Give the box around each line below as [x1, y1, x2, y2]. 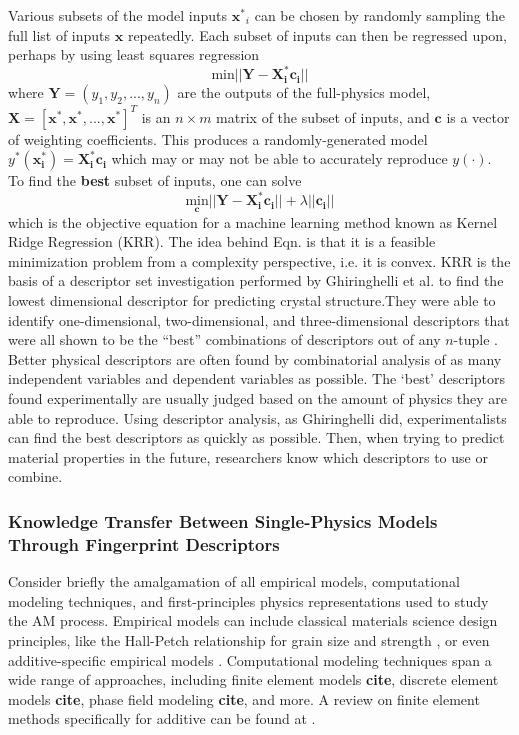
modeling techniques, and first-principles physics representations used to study [8, 590, 489, 611]
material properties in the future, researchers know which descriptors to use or [8, 446, 488, 467]
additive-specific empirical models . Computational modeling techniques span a [8, 649, 492, 670]
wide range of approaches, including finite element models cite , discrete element [8, 669, 499, 690]
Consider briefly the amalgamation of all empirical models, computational [8, 571, 460, 592]
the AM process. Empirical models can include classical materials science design [8, 610, 498, 631]
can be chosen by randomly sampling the [254, 5, 505, 25]
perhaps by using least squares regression [8, 44, 260, 65]
